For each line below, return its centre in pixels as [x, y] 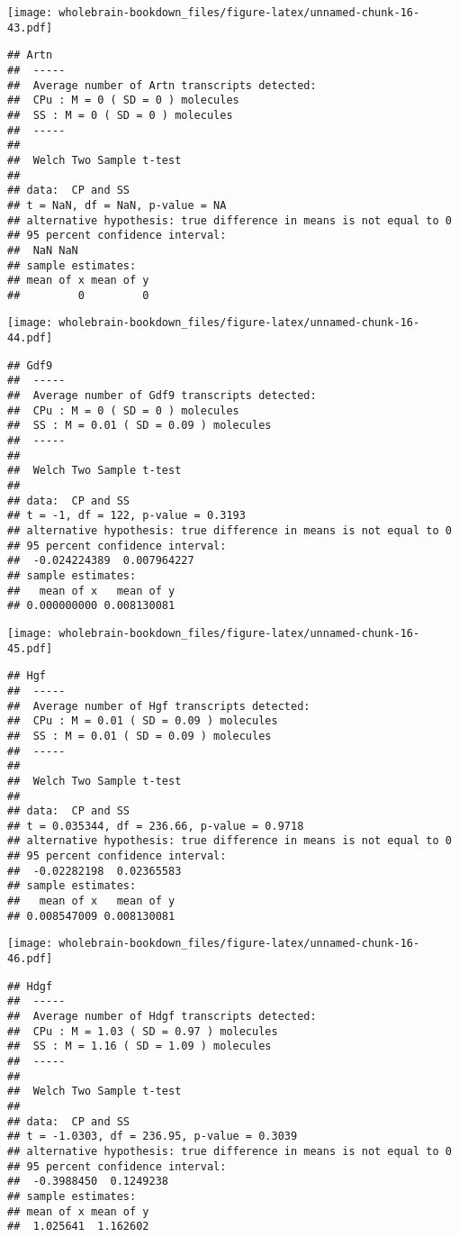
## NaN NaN [43, 250]
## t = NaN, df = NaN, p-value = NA [117, 205]
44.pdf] [30, 338]
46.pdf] [30, 959]
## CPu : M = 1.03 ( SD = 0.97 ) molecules [143, 1031]
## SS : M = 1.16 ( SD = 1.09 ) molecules [139, 1046]
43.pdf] [30, 27]
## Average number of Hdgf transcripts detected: [162, 1017]
